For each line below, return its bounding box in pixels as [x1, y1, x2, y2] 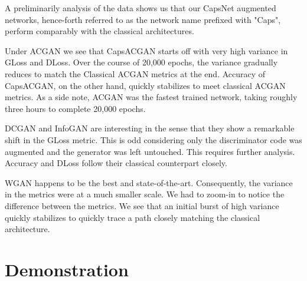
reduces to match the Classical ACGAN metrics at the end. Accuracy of [5, 67, 266, 80]
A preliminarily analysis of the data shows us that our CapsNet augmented [5, 2, 276, 14]
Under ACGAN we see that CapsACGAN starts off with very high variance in [5, 44, 288, 57]
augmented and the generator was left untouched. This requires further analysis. [5, 145, 295, 157]
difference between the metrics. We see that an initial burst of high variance [5, 199, 279, 211]
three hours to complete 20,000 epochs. [5, 102, 146, 114]
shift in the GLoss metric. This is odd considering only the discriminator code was [5, 133, 302, 146]
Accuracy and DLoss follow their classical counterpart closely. [5, 157, 227, 169]
